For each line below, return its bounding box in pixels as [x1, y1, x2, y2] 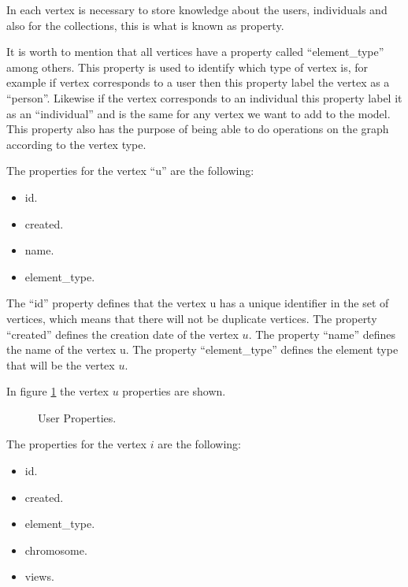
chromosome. [24, 541, 87, 558]
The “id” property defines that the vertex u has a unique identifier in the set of [6, 295, 389, 311]
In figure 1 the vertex [6, 383, 109, 399]
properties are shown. [122, 383, 226, 399]
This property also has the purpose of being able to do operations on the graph [6, 121, 389, 137]
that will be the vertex [6, 356, 115, 373]
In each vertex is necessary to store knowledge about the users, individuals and [6, 2, 388, 17]
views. [24, 568, 54, 585]
